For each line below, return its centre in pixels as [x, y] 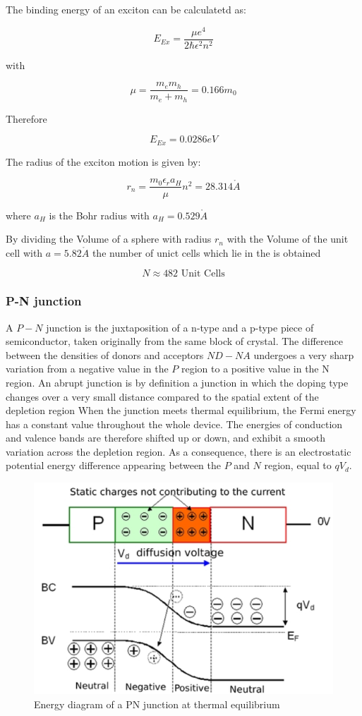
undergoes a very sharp [304, 354]
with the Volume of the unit [288, 239]
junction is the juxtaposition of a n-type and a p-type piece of [180, 327]
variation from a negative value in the [87, 369]
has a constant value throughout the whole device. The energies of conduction [174, 424]
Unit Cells [203, 274]
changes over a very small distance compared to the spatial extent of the [162, 396]
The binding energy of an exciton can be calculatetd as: [126, 9]
